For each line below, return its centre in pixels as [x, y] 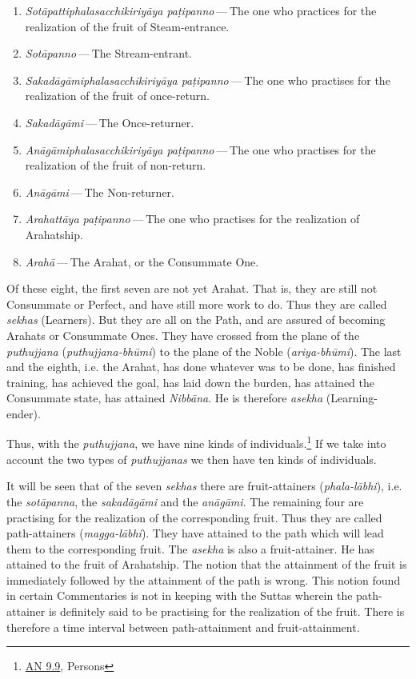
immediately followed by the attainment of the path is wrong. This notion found [204, 579]
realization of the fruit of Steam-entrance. [127, 26]
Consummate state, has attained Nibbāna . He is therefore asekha [165, 398]
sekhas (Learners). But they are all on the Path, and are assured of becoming [196, 320]
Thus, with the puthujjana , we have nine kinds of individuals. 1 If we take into [196, 442]
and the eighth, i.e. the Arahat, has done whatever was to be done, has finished [201, 367]
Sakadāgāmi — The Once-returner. [110, 122]
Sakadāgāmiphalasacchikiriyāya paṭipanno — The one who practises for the [208, 80]
